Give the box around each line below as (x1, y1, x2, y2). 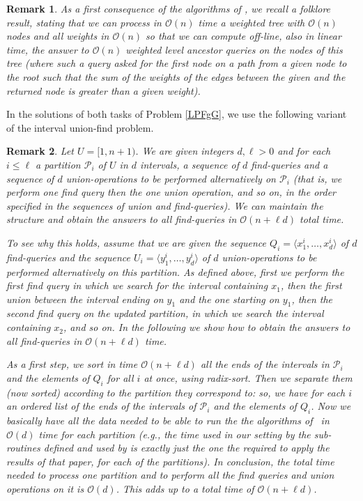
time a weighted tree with (198, 15, 305, 29)
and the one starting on (179, 291, 279, 306)
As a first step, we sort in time (6, 357, 138, 371)
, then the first (280, 278, 342, 293)
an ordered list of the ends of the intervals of (6, 399, 196, 413)
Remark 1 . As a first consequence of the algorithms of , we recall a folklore (6, 1, 331, 15)
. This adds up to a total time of (116, 481, 254, 496)
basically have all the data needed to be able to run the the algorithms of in (6, 413, 330, 428)
